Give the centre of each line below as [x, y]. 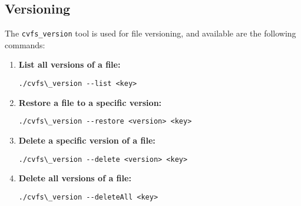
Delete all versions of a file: [75, 178]
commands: [25, 44]
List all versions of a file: [70, 64]
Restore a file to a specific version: [90, 102]
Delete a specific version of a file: [87, 140]
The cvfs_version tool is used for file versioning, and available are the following [150, 33]
